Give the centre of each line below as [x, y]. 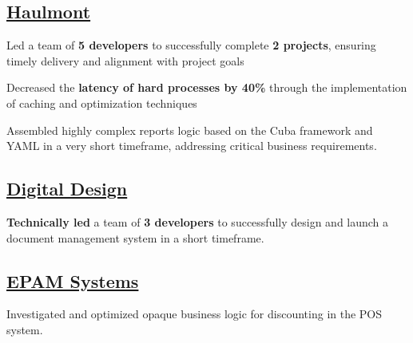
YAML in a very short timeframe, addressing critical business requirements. [192, 146]
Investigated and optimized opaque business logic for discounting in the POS [195, 314]
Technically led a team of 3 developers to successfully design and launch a [198, 221]
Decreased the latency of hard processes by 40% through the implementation [207, 87]
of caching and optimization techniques [102, 103]
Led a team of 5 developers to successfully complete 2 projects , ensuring [191, 45]
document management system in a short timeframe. [135, 237]
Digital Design [67, 189]
